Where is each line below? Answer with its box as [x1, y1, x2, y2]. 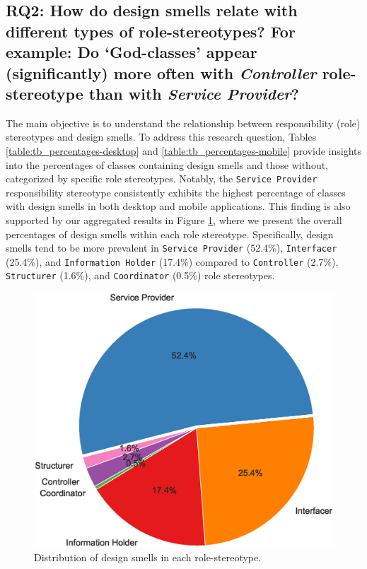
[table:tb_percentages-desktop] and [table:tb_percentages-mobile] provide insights [6, 143, 362, 158]
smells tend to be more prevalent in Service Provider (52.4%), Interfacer [6, 240, 337, 255]
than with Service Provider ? [88, 82, 299, 104]
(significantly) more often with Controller [6, 61, 317, 83]
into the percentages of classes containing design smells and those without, [6, 157, 329, 172]
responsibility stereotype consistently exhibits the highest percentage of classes [6, 184, 346, 199]
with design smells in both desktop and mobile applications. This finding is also [6, 199, 351, 213]
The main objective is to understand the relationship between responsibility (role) [6, 115, 361, 130]
